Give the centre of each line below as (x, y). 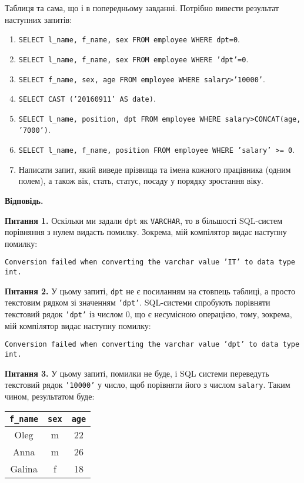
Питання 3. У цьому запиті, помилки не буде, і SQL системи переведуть (137, 373)
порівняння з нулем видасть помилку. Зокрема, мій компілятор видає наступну (146, 232)
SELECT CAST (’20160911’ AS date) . (87, 98)
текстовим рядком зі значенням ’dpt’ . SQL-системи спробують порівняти (138, 302)
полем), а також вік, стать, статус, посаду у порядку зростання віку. (141, 181)
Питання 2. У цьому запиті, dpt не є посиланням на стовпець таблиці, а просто (150, 291)
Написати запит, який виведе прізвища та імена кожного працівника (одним (155, 169)
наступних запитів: (39, 19)
